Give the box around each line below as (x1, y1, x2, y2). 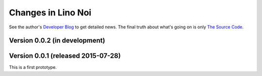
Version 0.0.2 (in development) (9, 37, 105, 45)
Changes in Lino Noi (9, 7, 92, 18)
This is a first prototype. (9, 64, 57, 70)
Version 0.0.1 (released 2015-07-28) (9, 52, 121, 60)
